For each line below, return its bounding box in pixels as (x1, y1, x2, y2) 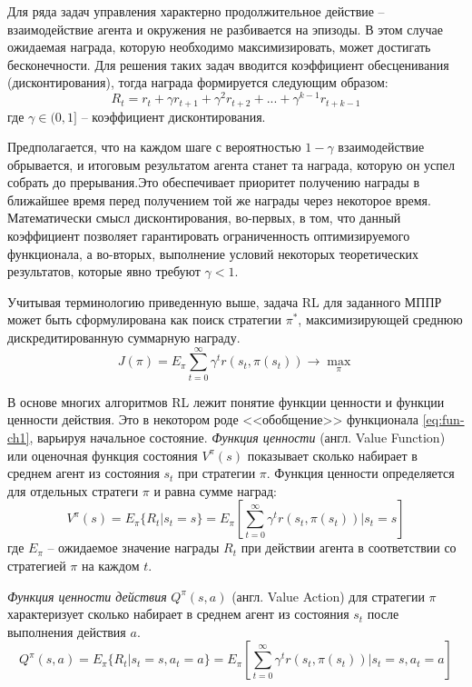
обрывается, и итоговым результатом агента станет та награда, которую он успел (7, 154, 455, 174)
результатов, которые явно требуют (7, 262, 201, 281)
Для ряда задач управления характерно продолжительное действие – (7, 2, 385, 20)
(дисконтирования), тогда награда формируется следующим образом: (7, 73, 388, 92)
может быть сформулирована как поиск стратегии (7, 310, 282, 329)
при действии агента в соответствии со (241, 538, 457, 557)
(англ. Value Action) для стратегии (231, 586, 425, 605)
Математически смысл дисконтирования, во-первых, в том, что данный (7, 208, 401, 227)
